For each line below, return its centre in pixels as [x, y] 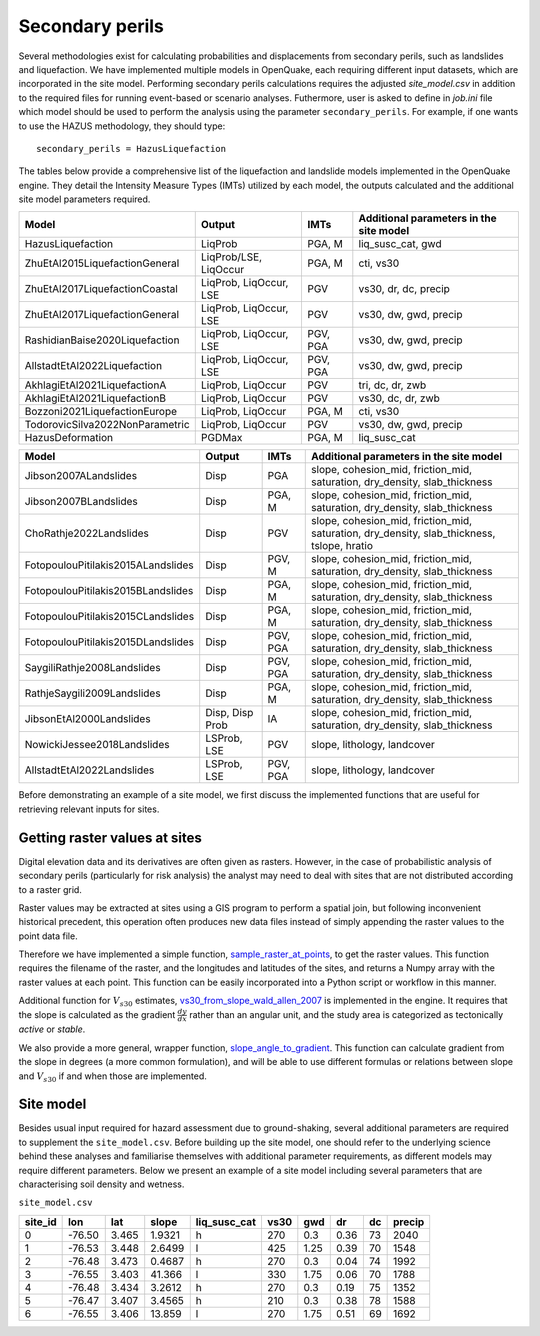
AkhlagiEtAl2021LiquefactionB [95, 398]
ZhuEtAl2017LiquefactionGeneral [102, 315]
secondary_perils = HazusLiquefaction [131, 148]
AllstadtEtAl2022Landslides [89, 770]
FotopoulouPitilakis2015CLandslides [109, 617]
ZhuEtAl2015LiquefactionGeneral [102, 263]
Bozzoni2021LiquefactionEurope [101, 412]
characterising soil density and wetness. [101, 1184]
